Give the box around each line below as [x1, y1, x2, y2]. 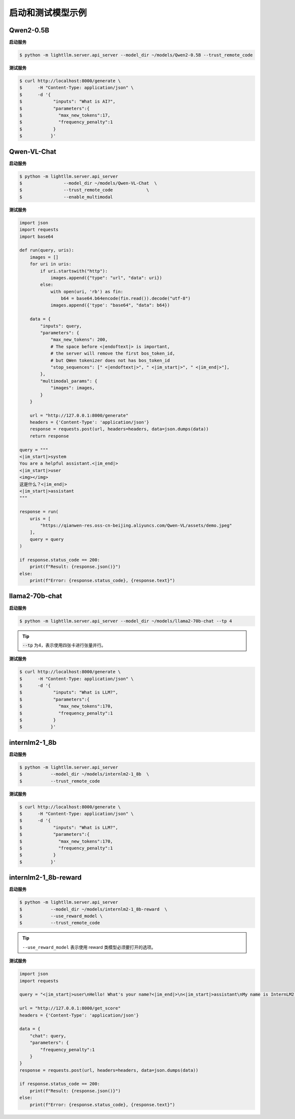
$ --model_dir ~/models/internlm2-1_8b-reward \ [19, 906, 168, 912]
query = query [29, 536, 64, 542]
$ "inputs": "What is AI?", [19, 99, 116, 104]
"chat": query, [29, 1033, 66, 1038]
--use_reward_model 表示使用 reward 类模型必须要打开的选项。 [22, 944, 156, 950]
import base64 [19, 234, 54, 239]
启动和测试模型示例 [9, 7, 87, 18]
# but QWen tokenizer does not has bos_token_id [50, 357, 170, 363]
